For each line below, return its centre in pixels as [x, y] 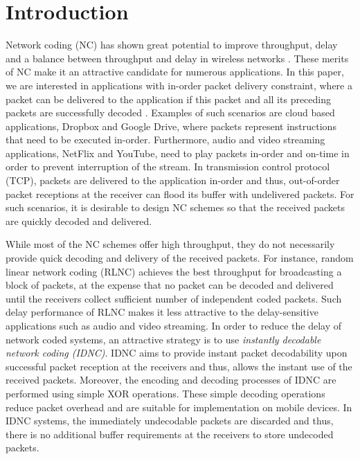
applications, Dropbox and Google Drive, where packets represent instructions [171, 126]
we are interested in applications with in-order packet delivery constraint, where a [179, 85]
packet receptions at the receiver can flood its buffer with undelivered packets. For [180, 193]
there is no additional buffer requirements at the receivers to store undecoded [170, 434]
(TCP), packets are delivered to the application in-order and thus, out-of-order [173, 180]
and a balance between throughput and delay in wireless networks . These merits [177, 58]
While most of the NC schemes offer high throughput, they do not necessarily [170, 244]
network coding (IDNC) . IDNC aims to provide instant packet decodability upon [177, 353]
